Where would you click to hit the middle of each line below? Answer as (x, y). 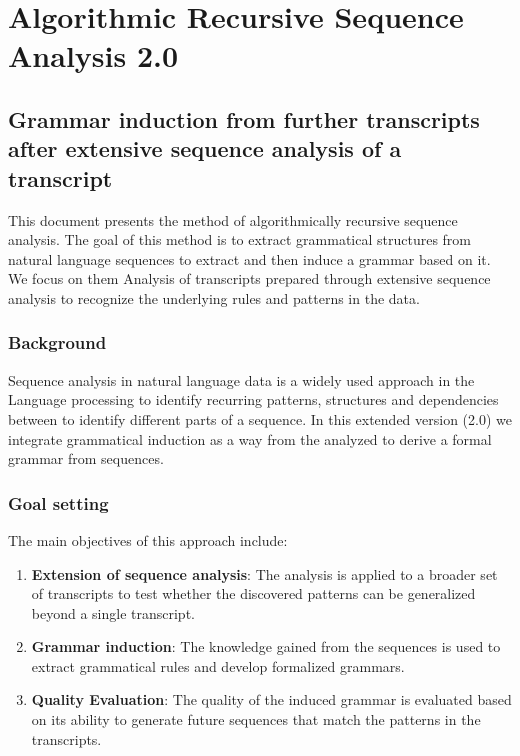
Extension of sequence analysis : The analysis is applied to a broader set (264, 573)
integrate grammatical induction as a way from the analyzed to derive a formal (250, 438)
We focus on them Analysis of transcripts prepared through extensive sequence (249, 278)
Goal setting (58, 502)
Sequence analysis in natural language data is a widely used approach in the (241, 379)
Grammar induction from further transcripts (244, 118)
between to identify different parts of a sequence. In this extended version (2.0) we (260, 418)
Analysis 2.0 (93, 55)
